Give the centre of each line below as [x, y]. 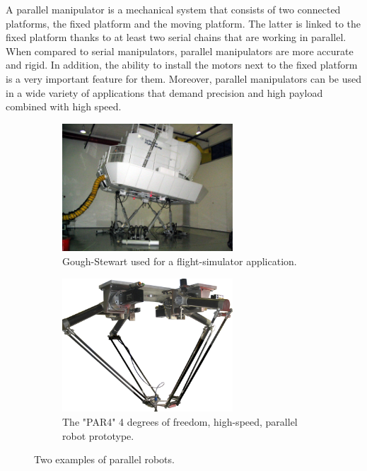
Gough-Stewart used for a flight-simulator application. [180, 261]
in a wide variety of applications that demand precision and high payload [164, 92]
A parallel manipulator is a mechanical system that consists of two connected [173, 9]
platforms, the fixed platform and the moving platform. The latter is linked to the [183, 23]
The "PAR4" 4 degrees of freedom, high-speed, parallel [180, 421]
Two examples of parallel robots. [104, 459]
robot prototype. [98, 435]
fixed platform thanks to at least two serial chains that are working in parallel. [176, 37]
